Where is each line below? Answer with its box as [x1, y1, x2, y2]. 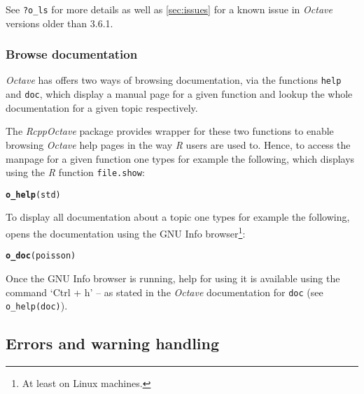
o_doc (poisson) [6, 251, 76, 261]
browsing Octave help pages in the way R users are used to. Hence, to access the [6, 137, 351, 152]
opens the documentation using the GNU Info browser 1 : [6, 224, 246, 240]
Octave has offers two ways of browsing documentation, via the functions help [6, 73, 342, 87]
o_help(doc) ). [6, 298, 68, 313]
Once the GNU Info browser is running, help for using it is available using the [6, 270, 340, 285]
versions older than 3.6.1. [6, 15, 113, 30]
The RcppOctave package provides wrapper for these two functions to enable [6, 124, 334, 138]
